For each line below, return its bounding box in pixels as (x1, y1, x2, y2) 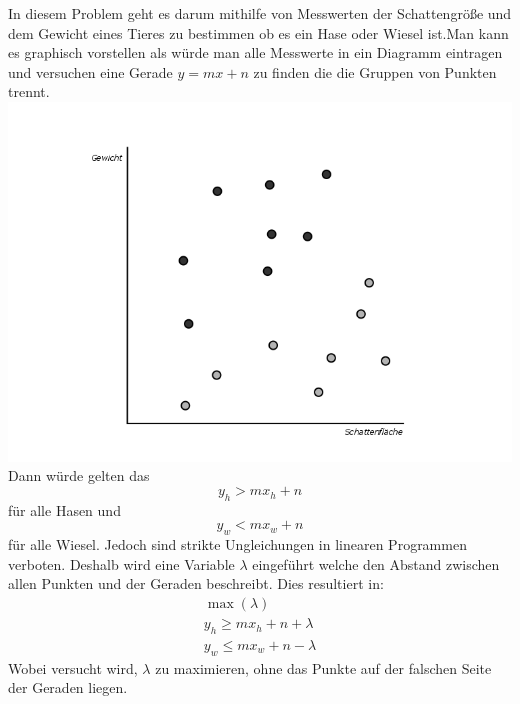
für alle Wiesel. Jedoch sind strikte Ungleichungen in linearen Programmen (8, 534, 467, 555)
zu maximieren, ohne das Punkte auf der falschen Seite (155, 657, 492, 678)
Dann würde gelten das (8, 465, 150, 486)
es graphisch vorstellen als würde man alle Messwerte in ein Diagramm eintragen (8, 42, 503, 63)
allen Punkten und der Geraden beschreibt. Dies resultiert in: (8, 573, 384, 594)
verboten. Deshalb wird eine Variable (8, 553, 235, 574)
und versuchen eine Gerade (8, 61, 173, 82)
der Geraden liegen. (8, 677, 128, 698)
